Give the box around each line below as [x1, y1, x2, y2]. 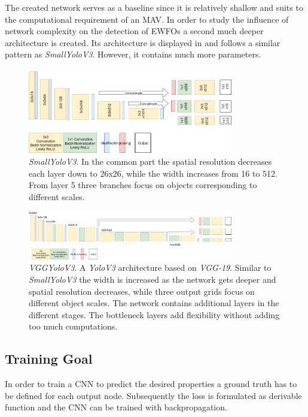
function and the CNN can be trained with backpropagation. [5, 401, 227, 413]
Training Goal [5, 349, 93, 368]
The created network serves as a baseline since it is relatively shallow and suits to [5, 1, 303, 13]
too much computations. [29, 320, 118, 333]
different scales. [29, 190, 85, 203]
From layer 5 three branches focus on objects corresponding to [29, 179, 257, 191]
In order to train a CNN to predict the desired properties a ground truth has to [5, 377, 297, 390]
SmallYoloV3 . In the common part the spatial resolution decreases [29, 155, 272, 167]
